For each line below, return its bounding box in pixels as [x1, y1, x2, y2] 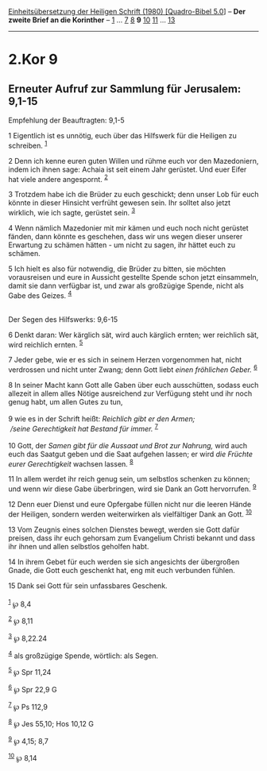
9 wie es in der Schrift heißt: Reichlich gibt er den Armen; [8, 413, 195, 424]
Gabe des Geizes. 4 [8, 289, 72, 300]
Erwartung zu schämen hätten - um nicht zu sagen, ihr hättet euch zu [8, 240, 236, 250]
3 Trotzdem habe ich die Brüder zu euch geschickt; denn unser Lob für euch [8, 190, 259, 200]
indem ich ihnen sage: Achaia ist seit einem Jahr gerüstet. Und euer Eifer [8, 165, 247, 174]
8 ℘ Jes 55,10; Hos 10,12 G [8, 718, 94, 728]
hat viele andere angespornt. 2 [8, 172, 109, 184]
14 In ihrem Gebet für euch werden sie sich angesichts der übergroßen [8, 556, 240, 567]
